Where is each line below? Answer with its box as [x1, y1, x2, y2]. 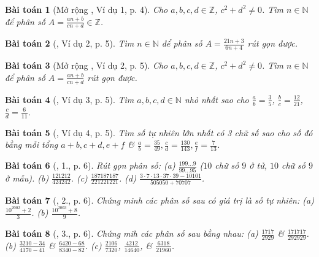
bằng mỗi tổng [5, 138, 58, 151]
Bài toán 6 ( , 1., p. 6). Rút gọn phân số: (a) [5, 159, 175, 172]
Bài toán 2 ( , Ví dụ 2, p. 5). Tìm [5, 37, 134, 50]
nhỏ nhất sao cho [184, 93, 249, 105]
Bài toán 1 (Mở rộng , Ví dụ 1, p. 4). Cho [5, 3, 168, 15]
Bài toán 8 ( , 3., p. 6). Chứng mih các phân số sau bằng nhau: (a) [5, 227, 258, 240]
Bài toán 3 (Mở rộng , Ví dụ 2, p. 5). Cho [5, 59, 168, 72]
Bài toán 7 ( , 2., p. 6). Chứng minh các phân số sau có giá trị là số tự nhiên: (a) [5, 193, 314, 206]
